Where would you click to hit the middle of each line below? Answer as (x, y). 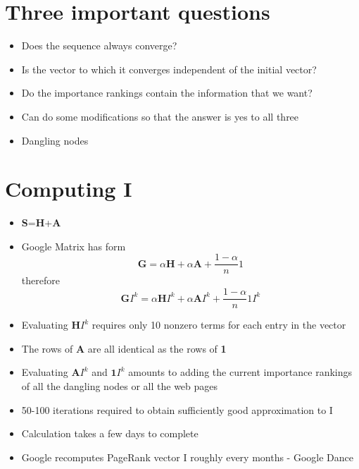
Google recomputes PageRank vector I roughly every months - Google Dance (188, 457)
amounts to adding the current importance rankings (240, 372)
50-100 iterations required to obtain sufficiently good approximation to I (177, 409)
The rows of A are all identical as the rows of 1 (124, 348)
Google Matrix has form (74, 246)
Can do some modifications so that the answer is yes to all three (160, 116)
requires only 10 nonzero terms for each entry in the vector (219, 325)
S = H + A (41, 223)
